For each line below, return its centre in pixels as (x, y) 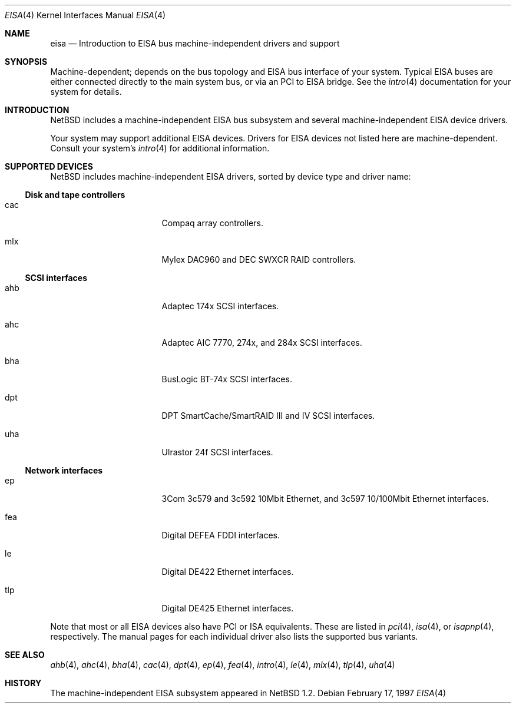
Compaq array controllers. (212, 223)
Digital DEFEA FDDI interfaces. (221, 535)
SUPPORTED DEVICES (49, 166)
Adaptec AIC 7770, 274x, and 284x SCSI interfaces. (262, 343)
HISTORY (23, 683)
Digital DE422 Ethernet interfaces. (228, 572)
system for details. (86, 92)
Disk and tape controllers (75, 195)
